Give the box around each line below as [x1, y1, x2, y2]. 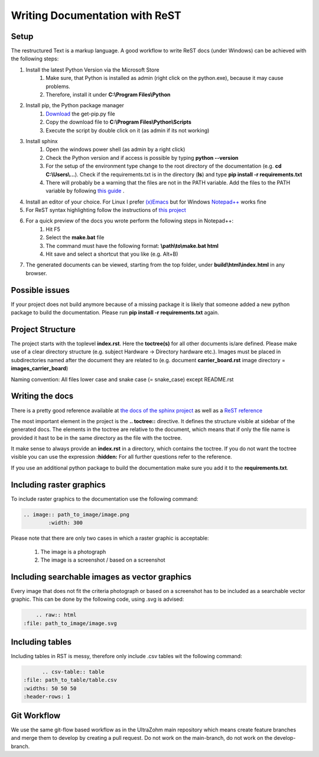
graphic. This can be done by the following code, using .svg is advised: [11, 595, 184, 603]
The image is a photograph [40, 548, 106, 555]
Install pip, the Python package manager [25, 102, 124, 109]
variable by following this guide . [45, 187, 125, 195]
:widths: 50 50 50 [23, 685, 77, 692]
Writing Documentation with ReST [11, 9, 181, 22]
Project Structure [11, 324, 76, 334]
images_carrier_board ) [11, 365, 69, 372]
